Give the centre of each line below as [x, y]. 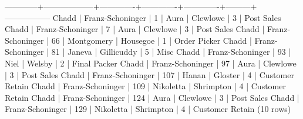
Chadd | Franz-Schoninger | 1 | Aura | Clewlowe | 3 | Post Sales [167, 17]
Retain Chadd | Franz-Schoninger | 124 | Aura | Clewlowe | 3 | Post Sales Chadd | [152, 97]
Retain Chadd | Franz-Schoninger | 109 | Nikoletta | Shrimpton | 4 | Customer [145, 86]
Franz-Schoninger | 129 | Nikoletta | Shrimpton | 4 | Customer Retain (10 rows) [148, 109]
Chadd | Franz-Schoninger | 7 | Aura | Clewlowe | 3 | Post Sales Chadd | [135, 29]
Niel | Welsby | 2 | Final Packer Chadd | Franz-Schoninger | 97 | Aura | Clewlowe [151, 63]
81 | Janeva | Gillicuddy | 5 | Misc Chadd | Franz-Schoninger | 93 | [171, 52]
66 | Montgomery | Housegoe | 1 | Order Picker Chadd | [151, 40]
